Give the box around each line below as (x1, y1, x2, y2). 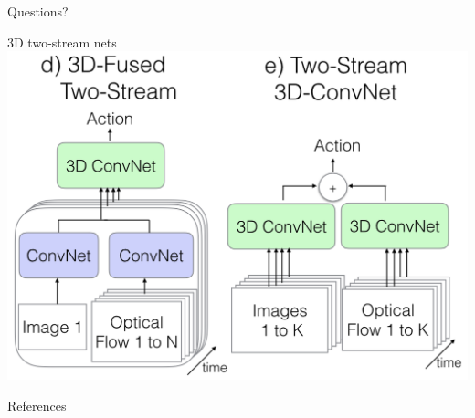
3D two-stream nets (7, 32, 117, 51)
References (7, 395, 67, 414)
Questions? (7, 2, 69, 20)
